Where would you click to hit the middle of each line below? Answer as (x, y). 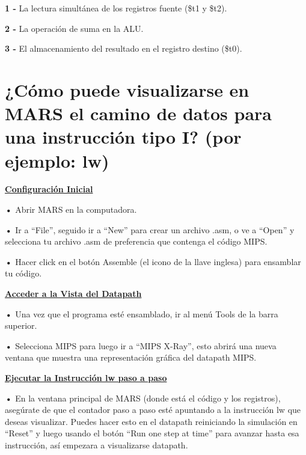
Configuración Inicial (49, 189)
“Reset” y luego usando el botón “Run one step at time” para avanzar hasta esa (152, 433)
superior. (21, 325)
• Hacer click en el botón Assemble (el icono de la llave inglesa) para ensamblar (153, 261)
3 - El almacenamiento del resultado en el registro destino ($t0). (124, 48)
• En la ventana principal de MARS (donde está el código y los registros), (143, 398)
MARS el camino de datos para (138, 113)
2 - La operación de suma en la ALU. (74, 28)
